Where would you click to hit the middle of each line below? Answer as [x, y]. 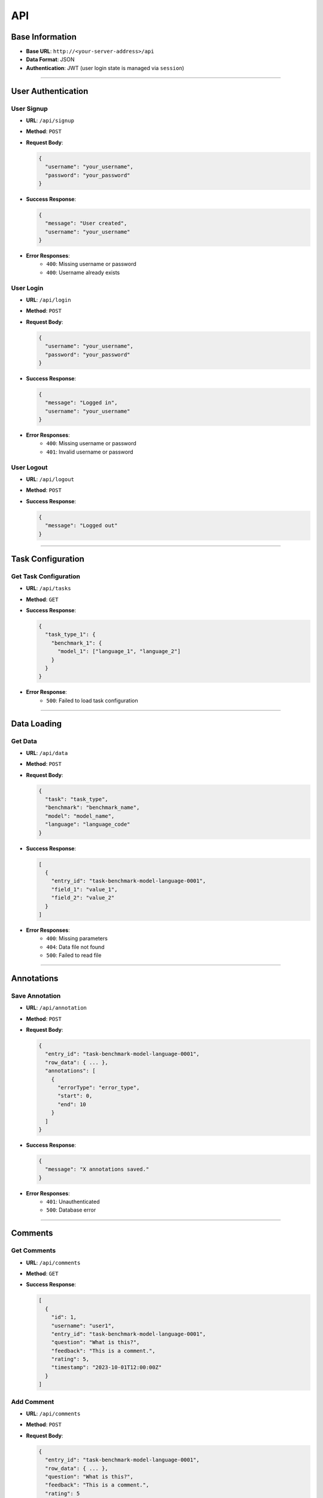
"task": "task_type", [77, 799]
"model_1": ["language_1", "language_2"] [119, 651]
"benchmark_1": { [77, 643]
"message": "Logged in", [81, 403]
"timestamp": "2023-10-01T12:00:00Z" [106, 1367]
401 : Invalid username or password [90, 452]
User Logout [29, 467]
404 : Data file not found [75, 947]
